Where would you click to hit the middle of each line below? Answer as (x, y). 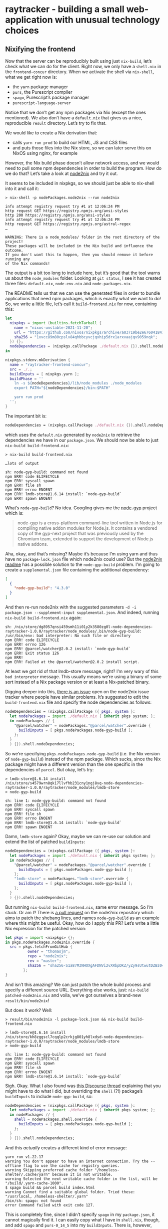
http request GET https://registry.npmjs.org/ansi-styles (67, 211)
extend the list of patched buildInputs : (45, 842)
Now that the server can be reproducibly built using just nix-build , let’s (78, 61)
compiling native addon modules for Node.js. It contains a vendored (87, 528)
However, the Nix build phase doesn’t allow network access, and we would (82, 163)
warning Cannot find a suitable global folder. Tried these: (70, 1192)
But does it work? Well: (29, 1010)
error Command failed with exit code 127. (50, 1205)
